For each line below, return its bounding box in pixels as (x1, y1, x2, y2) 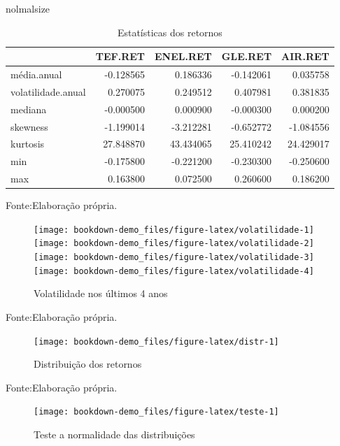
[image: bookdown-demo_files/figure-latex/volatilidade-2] (34, 238, 314, 249)
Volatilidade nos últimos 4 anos (34, 286, 168, 301)
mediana (10, 101, 47, 116)
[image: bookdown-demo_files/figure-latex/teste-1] (34, 407, 279, 417)
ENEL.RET (155, 49, 212, 64)
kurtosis (10, 136, 45, 151)
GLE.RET (221, 49, 272, 64)
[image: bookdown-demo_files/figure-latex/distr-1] (34, 336, 279, 347)
